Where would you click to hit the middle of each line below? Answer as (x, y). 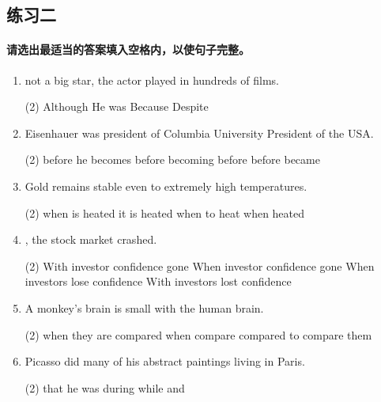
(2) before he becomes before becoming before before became (172, 159)
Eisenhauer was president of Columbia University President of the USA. (199, 133)
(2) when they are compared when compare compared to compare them (198, 334)
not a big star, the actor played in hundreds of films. (152, 80)
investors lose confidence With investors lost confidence (158, 281)
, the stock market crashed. (91, 239)
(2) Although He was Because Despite (117, 106)
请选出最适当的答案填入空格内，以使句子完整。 (128, 49)
